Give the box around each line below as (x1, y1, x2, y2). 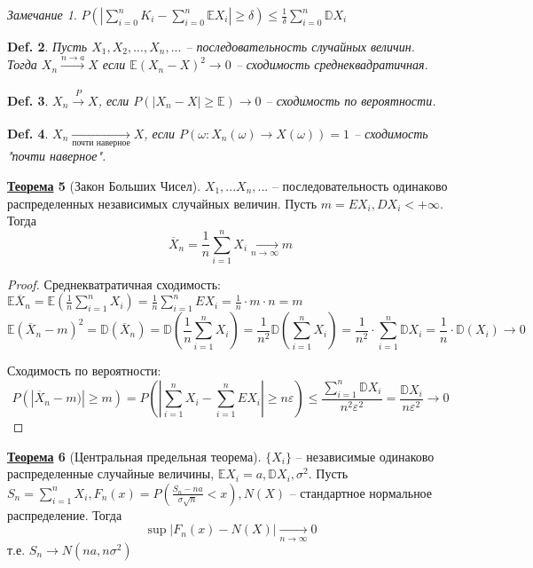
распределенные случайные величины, (7, 464, 215, 483)
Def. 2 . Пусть (7, 37, 88, 55)
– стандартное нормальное (289, 483, 433, 501)
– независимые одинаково (295, 446, 435, 465)
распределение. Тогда (7, 505, 122, 524)
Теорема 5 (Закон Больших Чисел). (7, 176, 201, 194)
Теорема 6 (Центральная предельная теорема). (7, 446, 262, 465)
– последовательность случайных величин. (185, 37, 415, 55)
